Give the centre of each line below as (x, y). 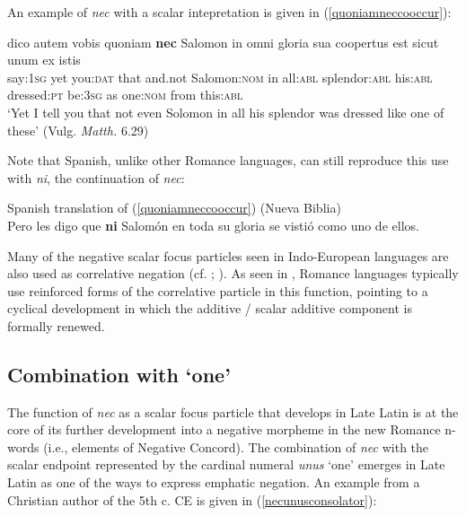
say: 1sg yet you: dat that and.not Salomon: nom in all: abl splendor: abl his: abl (220, 77)
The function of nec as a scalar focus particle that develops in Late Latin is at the (233, 411)
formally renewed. (56, 325)
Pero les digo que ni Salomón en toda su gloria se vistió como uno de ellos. (213, 225)
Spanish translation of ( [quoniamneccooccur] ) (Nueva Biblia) (174, 208)
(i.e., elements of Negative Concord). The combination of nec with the (236, 446)
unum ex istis (44, 60)
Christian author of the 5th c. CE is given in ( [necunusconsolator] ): (192, 499)
